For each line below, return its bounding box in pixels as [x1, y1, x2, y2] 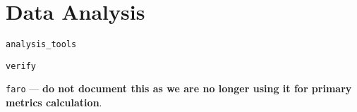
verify [6, 61, 36, 71]
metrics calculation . [6, 95, 102, 110]
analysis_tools [6, 39, 77, 50]
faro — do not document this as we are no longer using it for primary [6, 81, 352, 96]
